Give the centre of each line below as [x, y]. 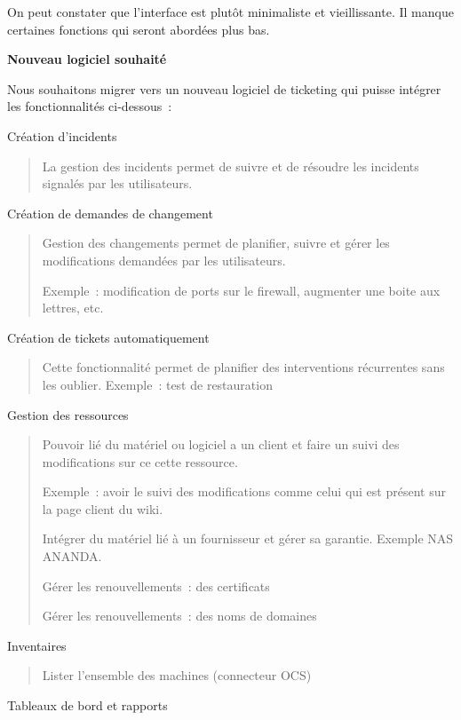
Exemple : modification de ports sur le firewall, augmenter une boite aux [241, 290]
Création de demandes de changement [110, 213]
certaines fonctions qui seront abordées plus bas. [139, 29]
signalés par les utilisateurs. [117, 183]
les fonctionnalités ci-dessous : [90, 106]
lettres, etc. [73, 308]
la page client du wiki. [103, 508]
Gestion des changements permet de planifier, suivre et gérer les [216, 243]
